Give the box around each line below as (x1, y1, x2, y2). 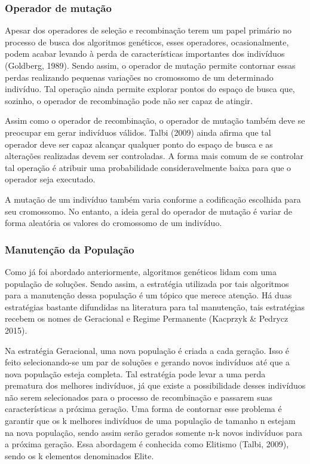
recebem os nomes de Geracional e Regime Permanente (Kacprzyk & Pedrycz (5, 312, 288, 325)
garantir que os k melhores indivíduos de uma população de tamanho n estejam (5, 414, 296, 427)
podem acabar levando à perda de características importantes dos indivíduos (5, 47, 285, 60)
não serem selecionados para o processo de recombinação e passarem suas (5, 390, 273, 403)
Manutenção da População (5, 242, 134, 257)
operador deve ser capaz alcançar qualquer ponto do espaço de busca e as (5, 138, 273, 150)
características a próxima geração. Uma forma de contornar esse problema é (5, 402, 282, 415)
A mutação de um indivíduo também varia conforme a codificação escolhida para (5, 193, 301, 205)
